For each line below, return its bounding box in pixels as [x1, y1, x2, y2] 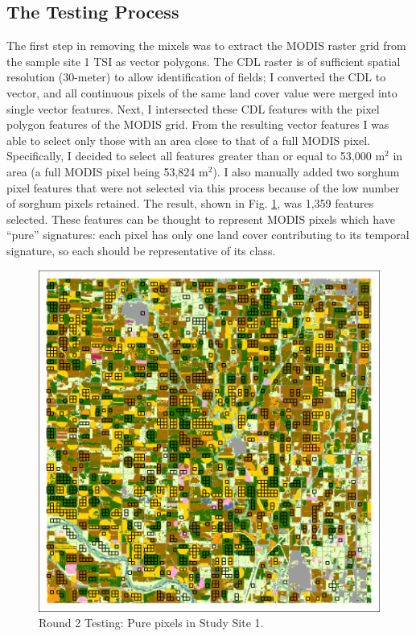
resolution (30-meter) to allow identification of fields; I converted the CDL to [6, 68, 386, 85]
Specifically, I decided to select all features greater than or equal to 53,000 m [6, 147, 385, 164]
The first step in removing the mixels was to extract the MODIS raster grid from [6, 37, 406, 54]
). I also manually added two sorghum [212, 163, 400, 180]
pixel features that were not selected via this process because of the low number [6, 179, 400, 196]
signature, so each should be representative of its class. [6, 242, 276, 258]
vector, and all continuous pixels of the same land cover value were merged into [6, 84, 397, 101]
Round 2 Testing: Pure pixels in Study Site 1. [39, 614, 264, 631]
